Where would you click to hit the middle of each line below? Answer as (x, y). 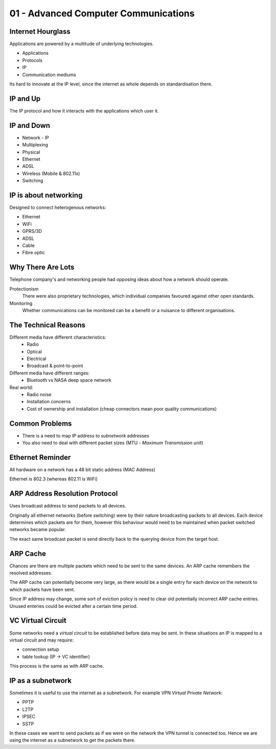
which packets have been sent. (42, 589)
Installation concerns (49, 402)
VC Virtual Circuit (38, 621)
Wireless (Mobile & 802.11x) (51, 173)
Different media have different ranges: (49, 373)
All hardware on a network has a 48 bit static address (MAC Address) (83, 469)
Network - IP (36, 138)
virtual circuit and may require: (42, 640)
